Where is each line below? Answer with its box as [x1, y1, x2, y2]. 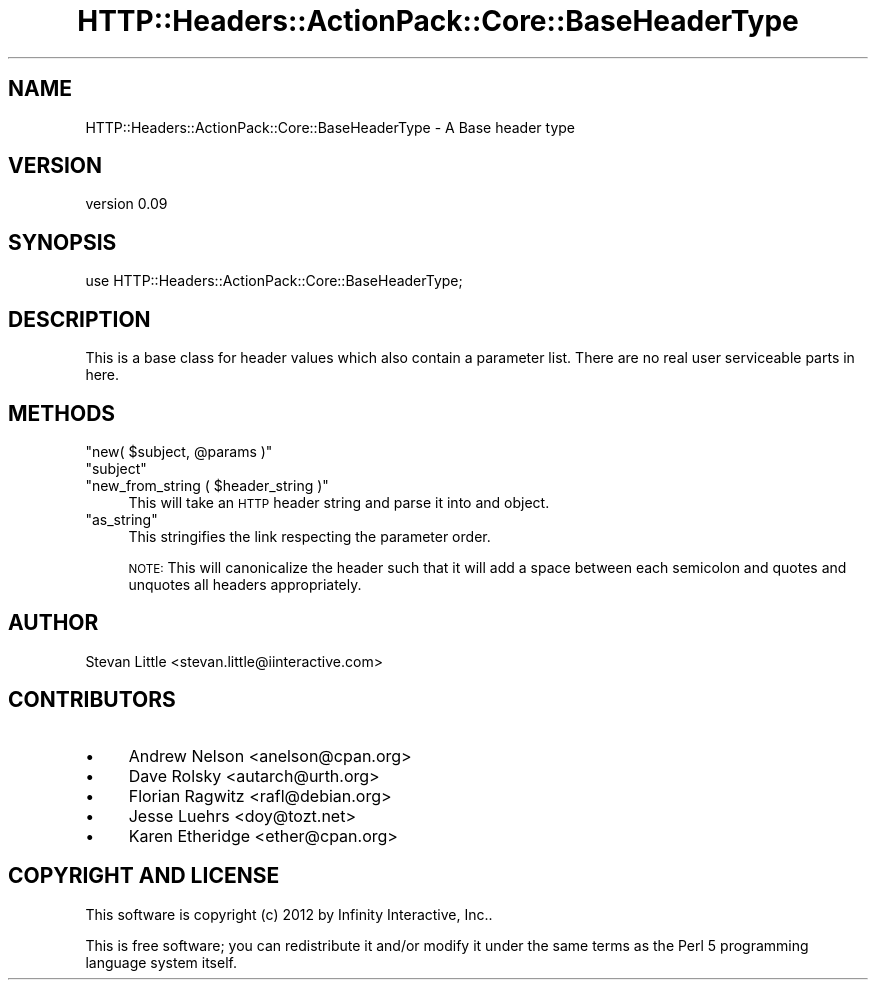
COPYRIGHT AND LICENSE [8, 863, 280, 889]
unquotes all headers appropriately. [128, 575, 362, 593]
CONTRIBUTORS [8, 687, 176, 713]
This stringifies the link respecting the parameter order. [128, 527, 491, 545]
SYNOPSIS [8, 229, 117, 255]
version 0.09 [85, 195, 168, 213]
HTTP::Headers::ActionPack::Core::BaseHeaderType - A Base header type [85, 118, 576, 136]
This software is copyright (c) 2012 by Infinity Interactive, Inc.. [85, 905, 493, 923]
